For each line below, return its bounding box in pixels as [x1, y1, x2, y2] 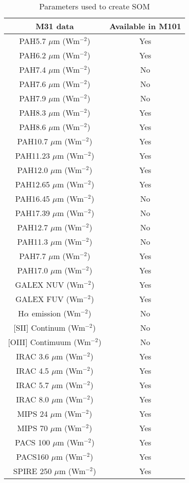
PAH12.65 [15, 178, 50, 190]
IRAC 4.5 [16, 365, 49, 376]
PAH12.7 [17, 221, 48, 233]
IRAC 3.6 [16, 351, 49, 362]
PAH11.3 [17, 236, 48, 247]
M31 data [35, 20, 74, 32]
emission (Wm [32, 307, 81, 319]
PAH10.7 [17, 135, 48, 147]
